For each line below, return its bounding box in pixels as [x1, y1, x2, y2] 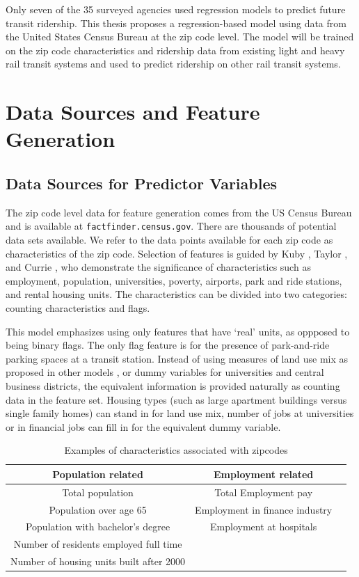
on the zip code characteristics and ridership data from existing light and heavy [6, 42, 345, 57]
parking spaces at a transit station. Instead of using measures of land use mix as [6, 351, 349, 365]
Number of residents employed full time [13, 537, 182, 551]
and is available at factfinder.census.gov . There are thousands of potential [6, 219, 337, 233]
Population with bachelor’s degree [25, 519, 170, 534]
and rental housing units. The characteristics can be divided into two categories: [6, 287, 347, 301]
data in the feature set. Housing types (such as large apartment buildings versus [6, 392, 347, 406]
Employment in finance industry [195, 502, 333, 516]
